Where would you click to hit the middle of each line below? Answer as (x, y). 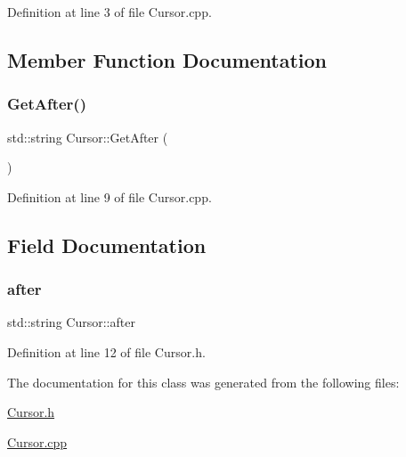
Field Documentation (107, 245)
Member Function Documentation (167, 59)
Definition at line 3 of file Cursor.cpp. (110, 12)
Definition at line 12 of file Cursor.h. (106, 351)
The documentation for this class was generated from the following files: (203, 382)
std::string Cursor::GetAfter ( (88, 137)
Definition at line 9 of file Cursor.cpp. (110, 196)
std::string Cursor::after (71, 322)
